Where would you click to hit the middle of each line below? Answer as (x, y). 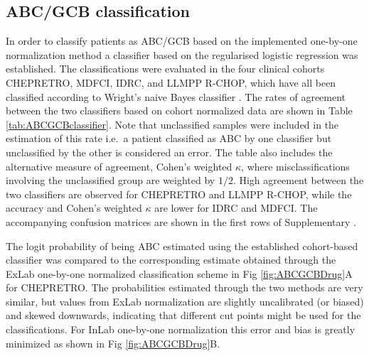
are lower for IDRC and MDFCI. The (236, 208)
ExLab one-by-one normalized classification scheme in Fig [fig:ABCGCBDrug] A (179, 273)
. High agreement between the (298, 180)
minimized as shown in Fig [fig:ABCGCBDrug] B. (113, 343)
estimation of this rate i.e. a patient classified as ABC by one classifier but (169, 138)
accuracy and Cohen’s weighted (74, 208)
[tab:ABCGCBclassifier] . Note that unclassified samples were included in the (172, 124)
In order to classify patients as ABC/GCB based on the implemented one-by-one (182, 41)
